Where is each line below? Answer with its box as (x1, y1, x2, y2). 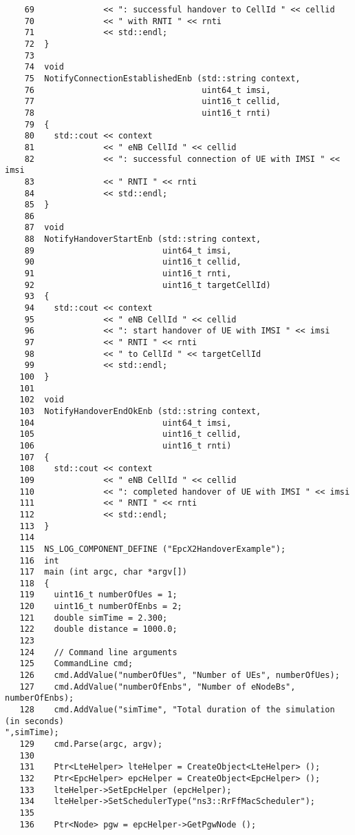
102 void (19, 395, 64, 405)
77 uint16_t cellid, (24, 96, 281, 107)
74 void (24, 62, 64, 72)
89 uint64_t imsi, (24, 245, 232, 256)
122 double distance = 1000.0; (19, 624, 177, 635)
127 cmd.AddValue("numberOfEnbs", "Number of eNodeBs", (19, 681, 296, 692)
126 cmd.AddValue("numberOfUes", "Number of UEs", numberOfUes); (19, 670, 340, 681)
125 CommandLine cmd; (19, 659, 133, 669)
